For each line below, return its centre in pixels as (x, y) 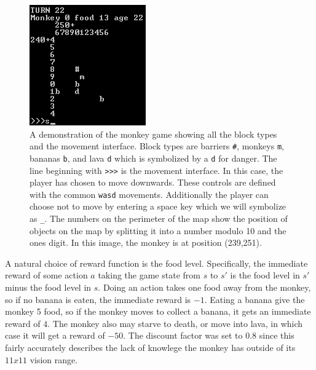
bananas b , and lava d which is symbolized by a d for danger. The (153, 158)
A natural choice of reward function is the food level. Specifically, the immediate (156, 263)
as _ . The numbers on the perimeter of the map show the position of (159, 218)
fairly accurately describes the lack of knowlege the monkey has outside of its (150, 347)
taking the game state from (149, 275)
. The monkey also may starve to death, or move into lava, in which (175, 323)
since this (277, 335)
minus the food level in (48, 287)
